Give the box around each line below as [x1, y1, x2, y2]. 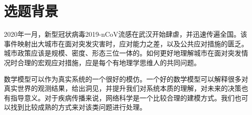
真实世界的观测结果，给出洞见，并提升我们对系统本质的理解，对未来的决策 [4, 83, 241, 93]
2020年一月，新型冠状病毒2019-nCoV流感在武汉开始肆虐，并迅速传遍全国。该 [4, 29, 248, 39]
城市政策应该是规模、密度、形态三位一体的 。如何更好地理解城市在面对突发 [4, 48, 241, 58]
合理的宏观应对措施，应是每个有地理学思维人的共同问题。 [17, 57, 201, 67]
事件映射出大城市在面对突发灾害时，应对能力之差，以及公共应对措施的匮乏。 [4, 38, 248, 48]
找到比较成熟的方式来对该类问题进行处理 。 [10, 102, 146, 112]
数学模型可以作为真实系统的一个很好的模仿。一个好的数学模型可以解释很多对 [4, 73, 248, 84]
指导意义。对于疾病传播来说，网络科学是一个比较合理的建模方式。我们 [10, 92, 235, 102]
